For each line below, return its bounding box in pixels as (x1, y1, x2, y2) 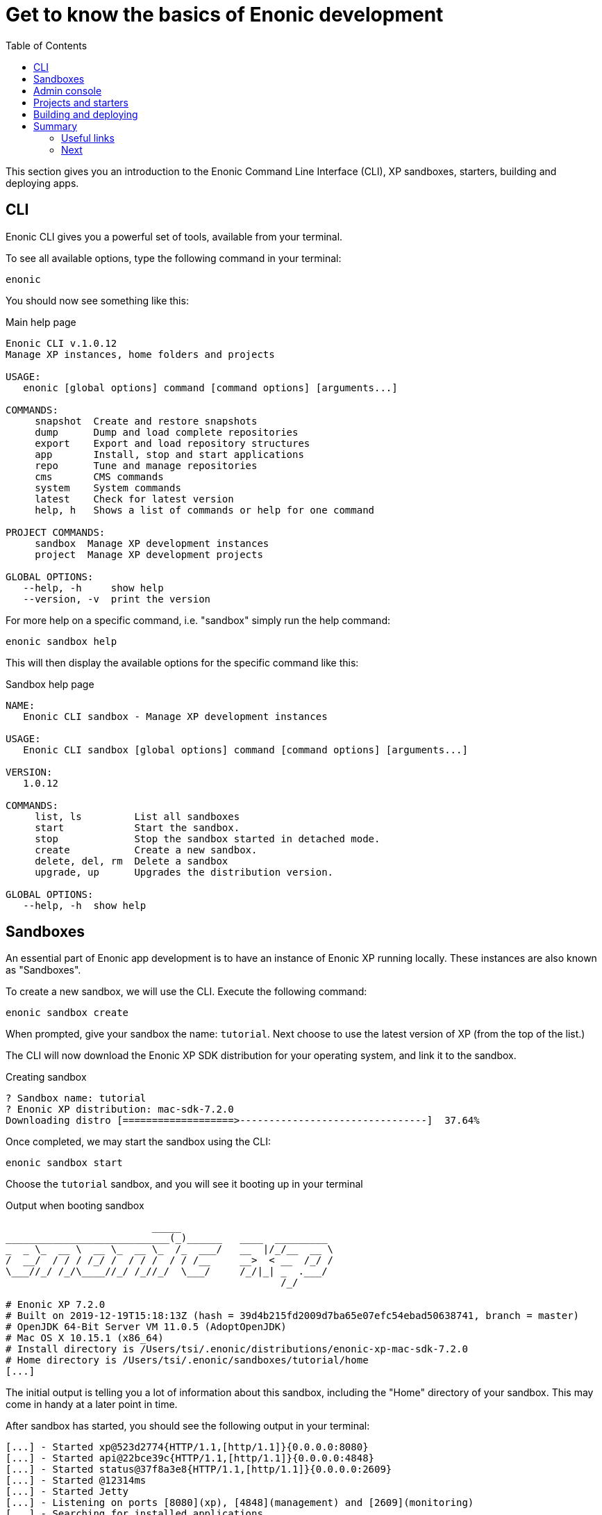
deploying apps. (6, 177, 79, 189)
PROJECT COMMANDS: (6, 526, 106, 538)
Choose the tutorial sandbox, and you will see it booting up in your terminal (6, 1178, 363, 1190)
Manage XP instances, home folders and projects (6, 348, 275, 360)
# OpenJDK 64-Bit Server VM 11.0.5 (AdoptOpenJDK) (6, 1321, 287, 1333)
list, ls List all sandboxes (35, 810, 240, 822)
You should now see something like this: (6, 294, 189, 306)
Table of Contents (6, 39, 87, 51)
